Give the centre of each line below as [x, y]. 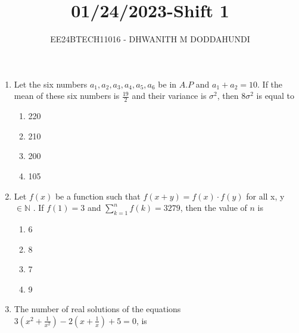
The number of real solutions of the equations [97, 309]
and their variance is [169, 96]
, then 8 [231, 96]
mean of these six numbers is [67, 96]
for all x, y [265, 196]
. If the [270, 84]
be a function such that [98, 196]
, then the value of [214, 208]
